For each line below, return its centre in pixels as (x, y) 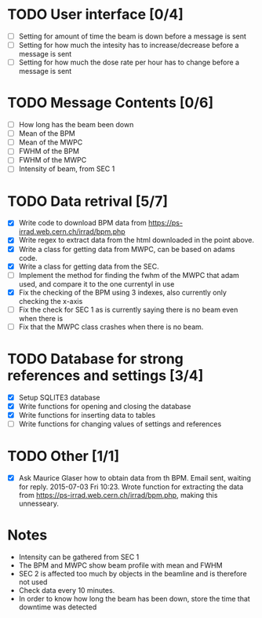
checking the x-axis (51, 301)
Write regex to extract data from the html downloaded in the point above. (136, 240)
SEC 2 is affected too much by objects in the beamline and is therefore (133, 574)
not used (33, 582)
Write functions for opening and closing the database (105, 406)
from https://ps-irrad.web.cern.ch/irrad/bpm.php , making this (118, 495)
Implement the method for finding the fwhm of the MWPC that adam (129, 275)
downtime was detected (58, 607)
